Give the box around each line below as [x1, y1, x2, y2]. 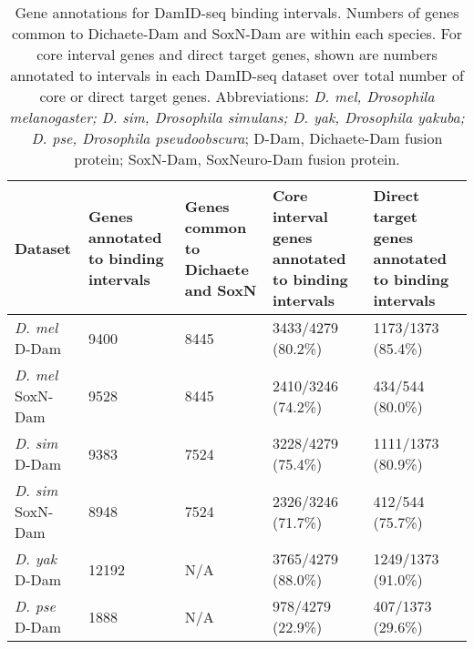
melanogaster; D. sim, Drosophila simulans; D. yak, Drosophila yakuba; [9, 106, 465, 127]
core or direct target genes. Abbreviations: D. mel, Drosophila [39, 86, 435, 106]
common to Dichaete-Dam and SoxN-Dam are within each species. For [12, 23, 462, 44]
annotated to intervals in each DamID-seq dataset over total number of [10, 65, 464, 86]
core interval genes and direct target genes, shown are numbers [36, 44, 438, 65]
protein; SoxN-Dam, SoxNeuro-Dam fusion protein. [74, 148, 400, 169]
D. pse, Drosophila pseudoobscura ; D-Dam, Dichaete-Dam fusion [31, 127, 443, 148]
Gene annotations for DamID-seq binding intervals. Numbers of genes [15, 2, 459, 23]
